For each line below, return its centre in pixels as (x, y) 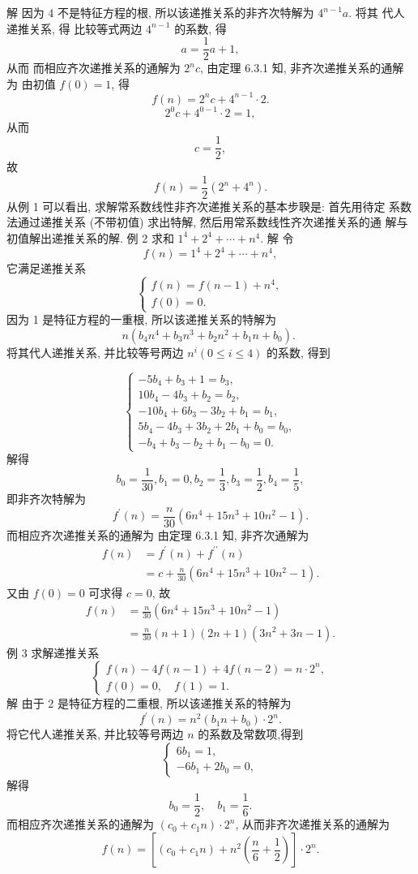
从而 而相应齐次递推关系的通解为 (94, 68)
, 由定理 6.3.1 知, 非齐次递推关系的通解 (302, 68)
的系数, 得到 (299, 352)
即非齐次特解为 (46, 499)
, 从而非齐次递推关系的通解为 (312, 824)
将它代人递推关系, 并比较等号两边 (95, 734)
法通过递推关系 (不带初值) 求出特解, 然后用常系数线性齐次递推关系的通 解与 (207, 222)
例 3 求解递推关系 (53, 652)
